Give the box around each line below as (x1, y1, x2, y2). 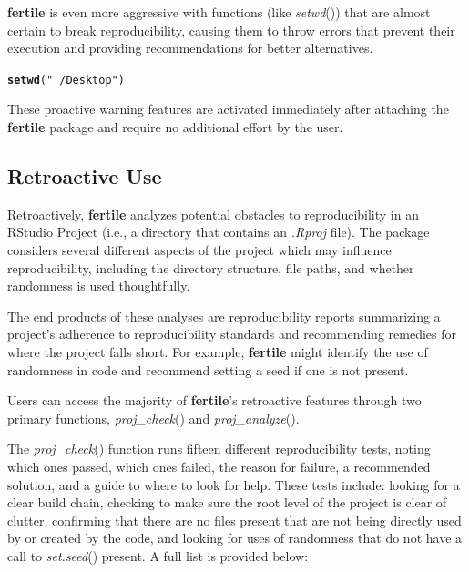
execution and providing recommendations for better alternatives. (7, 38, 373, 57)
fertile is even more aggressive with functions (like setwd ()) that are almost (7, 3, 431, 21)
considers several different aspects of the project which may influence (7, 240, 392, 260)
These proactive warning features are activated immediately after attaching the (7, 99, 449, 118)
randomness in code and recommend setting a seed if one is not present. (7, 360, 409, 379)
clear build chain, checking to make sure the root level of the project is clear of (7, 493, 447, 512)
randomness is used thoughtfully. (7, 276, 190, 295)
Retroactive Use (7, 162, 162, 190)
